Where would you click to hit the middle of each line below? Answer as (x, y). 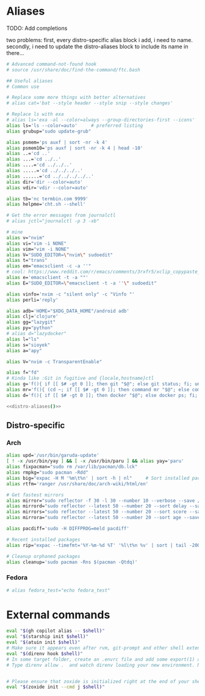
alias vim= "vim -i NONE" (38, 249)
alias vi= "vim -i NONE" (37, 243)
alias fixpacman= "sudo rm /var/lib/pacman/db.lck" (72, 467)
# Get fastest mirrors (35, 495)
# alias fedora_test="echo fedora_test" (59, 590)
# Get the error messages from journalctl (61, 216)
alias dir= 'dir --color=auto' (45, 182)
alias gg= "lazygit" (31, 322)
